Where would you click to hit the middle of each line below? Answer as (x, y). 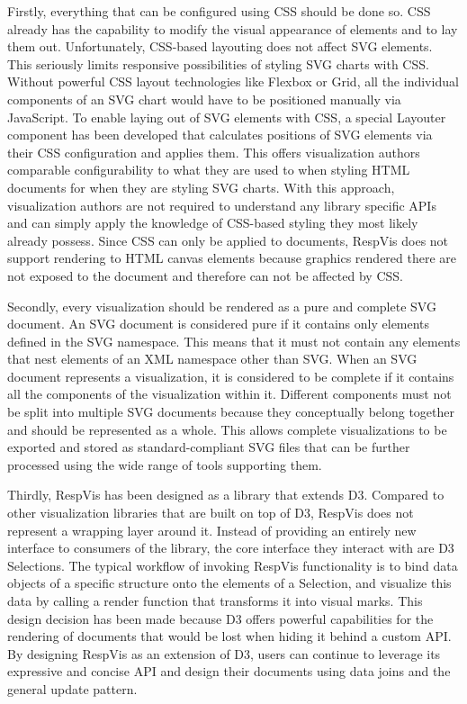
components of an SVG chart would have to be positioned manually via (204, 99)
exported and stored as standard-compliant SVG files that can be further (209, 447)
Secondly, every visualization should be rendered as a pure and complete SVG (222, 306)
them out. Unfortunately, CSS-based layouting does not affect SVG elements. (220, 46)
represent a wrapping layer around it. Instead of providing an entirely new (212, 530)
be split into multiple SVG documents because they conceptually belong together (231, 412)
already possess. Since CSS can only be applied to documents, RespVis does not (228, 240)
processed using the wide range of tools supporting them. (165, 464)
